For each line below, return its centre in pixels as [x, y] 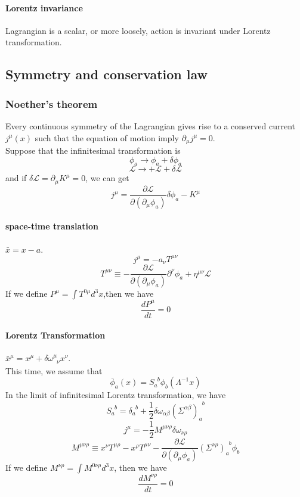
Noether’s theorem [52, 103]
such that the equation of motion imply [107, 137]
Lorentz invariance [44, 7]
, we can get [107, 178]
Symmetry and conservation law [106, 74]
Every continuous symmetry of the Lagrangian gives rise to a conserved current [150, 125]
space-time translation [52, 226]
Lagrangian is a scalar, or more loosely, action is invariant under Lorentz [138, 30]
